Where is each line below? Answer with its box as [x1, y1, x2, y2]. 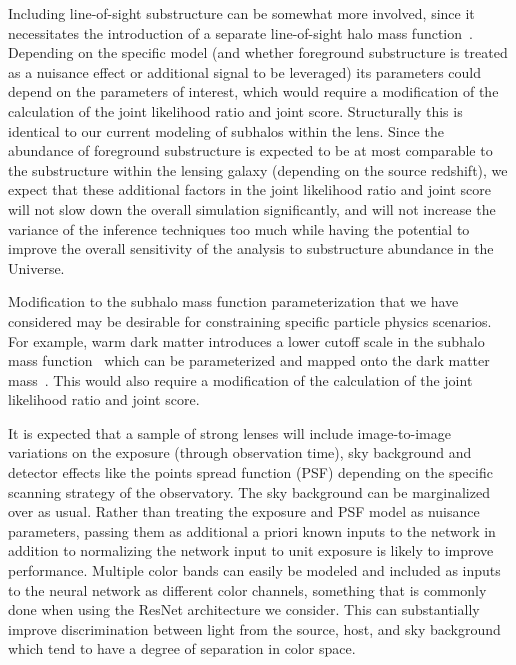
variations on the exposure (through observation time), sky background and [8, 442, 472, 463]
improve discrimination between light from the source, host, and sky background [8, 618, 501, 639]
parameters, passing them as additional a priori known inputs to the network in [8, 520, 496, 541]
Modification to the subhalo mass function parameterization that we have [8, 291, 459, 312]
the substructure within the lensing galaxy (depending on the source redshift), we [8, 159, 508, 180]
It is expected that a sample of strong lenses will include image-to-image [8, 422, 451, 443]
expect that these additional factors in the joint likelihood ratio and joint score [8, 179, 491, 200]
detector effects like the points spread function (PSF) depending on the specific [8, 462, 493, 483]
